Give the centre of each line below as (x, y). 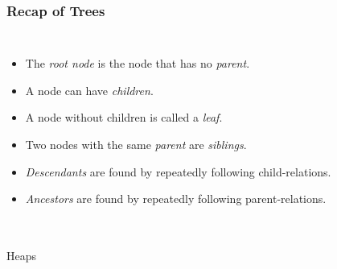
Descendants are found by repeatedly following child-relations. (178, 171)
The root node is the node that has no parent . (138, 63)
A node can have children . (89, 90)
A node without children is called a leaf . (124, 117)
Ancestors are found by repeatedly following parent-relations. (176, 199)
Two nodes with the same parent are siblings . (136, 144)
